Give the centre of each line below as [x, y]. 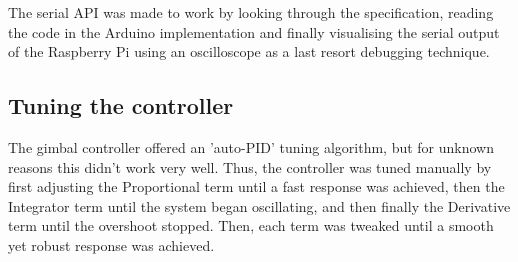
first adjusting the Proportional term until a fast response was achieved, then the [256, 186]
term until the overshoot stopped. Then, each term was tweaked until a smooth [251, 225]
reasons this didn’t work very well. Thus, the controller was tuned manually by [250, 166]
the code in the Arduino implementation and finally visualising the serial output [254, 31]
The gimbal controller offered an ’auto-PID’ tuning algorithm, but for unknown [251, 146]
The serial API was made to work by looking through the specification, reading [251, 12]
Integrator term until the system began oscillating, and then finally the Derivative [259, 205]
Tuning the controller [121, 105]
